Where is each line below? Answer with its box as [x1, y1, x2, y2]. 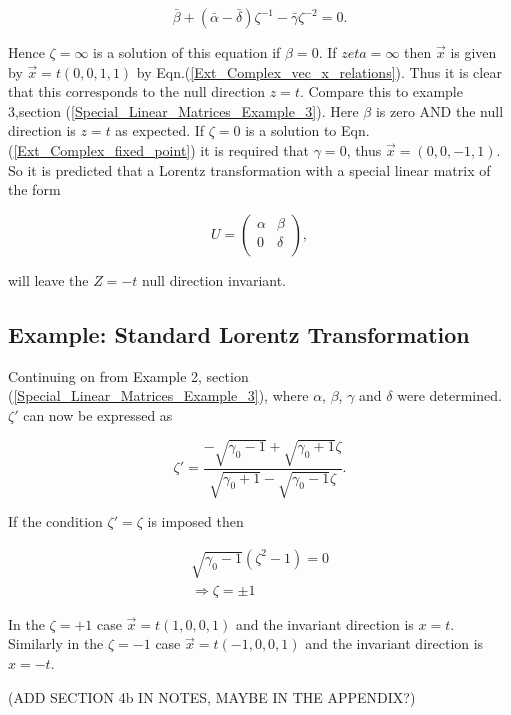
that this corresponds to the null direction [8, 81, 266, 102]
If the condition [8, 511, 103, 532]
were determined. [397, 385, 502, 406]
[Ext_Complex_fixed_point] [13, 139, 191, 160]
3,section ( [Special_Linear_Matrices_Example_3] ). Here [8, 100, 359, 121]
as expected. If [115, 120, 205, 141]
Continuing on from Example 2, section [8, 365, 249, 386]
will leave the [8, 269, 89, 290]
